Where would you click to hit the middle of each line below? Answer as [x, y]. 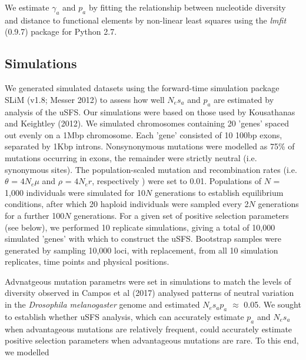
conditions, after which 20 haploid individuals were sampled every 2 [127, 204]
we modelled [27, 351]
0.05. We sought [272, 304]
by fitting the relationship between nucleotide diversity [187, 7]
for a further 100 [35, 215]
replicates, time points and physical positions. [87, 261]
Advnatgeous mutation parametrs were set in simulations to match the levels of [148, 281]
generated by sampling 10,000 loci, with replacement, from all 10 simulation [142, 250]
